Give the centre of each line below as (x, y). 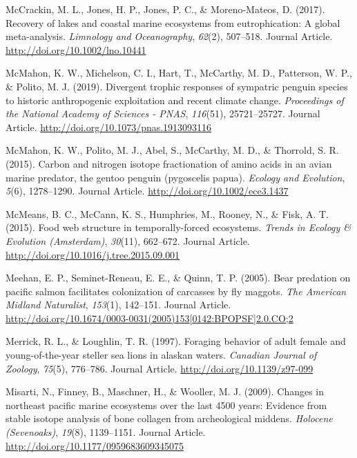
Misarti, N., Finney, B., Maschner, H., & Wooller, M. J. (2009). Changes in (165, 391)
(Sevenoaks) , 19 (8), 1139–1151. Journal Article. (106, 432)
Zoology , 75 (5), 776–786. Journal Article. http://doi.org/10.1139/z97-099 (160, 368)
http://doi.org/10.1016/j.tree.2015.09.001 (93, 254)
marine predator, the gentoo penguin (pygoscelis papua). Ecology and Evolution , (175, 177)
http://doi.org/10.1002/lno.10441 (76, 49)
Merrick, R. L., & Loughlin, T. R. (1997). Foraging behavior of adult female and (176, 341)
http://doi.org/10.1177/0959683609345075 (95, 445)
